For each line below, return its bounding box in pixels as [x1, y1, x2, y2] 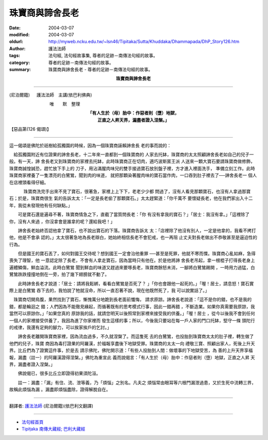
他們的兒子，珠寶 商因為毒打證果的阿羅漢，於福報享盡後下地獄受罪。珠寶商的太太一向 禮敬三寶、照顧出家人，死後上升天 [9, 340, 255, 346]
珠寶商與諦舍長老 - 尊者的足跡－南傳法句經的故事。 [48, 66, 153, 72]
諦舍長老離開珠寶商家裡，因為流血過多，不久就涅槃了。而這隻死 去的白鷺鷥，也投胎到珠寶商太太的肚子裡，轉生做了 [17, 333, 254, 340]
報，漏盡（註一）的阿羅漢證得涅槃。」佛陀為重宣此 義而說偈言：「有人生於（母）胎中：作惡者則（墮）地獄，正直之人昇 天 [9, 354, 255, 360]
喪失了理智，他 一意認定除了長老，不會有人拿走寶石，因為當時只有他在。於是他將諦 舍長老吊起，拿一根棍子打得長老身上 [9, 257, 255, 263]
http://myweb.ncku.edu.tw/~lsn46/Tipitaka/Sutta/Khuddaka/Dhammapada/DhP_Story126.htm [48, 39, 240, 45]
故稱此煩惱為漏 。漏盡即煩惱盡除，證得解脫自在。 [9, 386, 111, 392]
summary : [9, 66, 31, 72]
